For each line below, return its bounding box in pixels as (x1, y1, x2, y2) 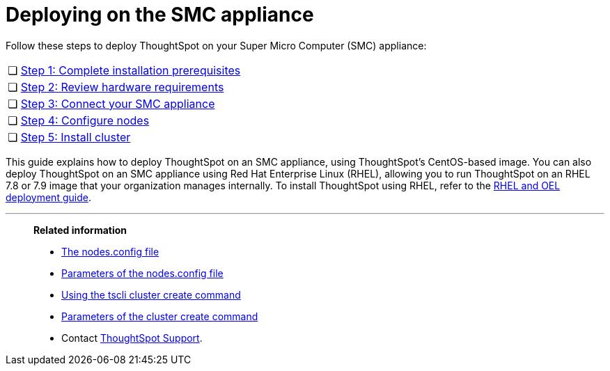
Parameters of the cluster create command (61, 310, 258, 322)
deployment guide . (6, 191, 91, 203)
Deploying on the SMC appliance (6, 3, 314, 26)
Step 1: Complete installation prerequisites (20, 63, 241, 77)
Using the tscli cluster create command (61, 288, 241, 301)
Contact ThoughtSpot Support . (61, 331, 203, 344)
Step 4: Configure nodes (20, 113, 150, 127)
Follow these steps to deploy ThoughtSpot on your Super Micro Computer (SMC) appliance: (6, 39, 427, 52)
